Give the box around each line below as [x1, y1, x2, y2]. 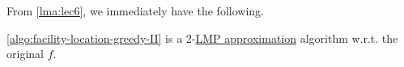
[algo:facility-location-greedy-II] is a [6, 29, 183, 46]
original [6, 45, 44, 62]
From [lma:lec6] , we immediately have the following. [6, 2, 264, 19]
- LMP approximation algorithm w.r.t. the [191, 29, 398, 46]
